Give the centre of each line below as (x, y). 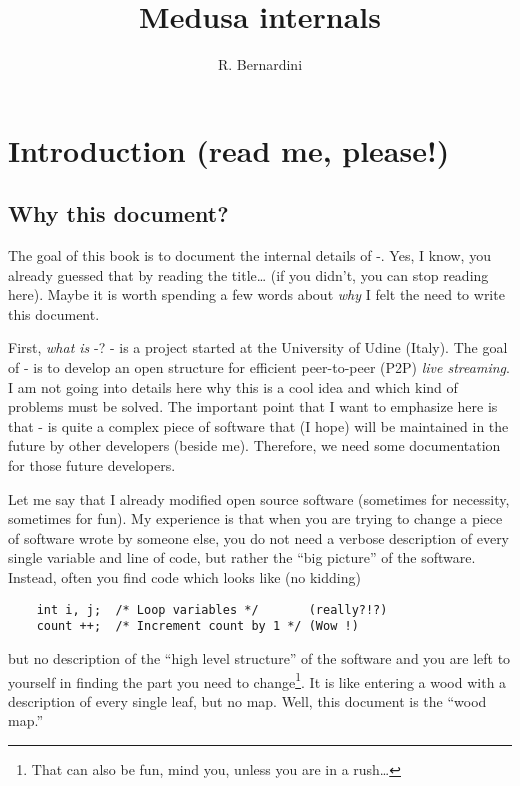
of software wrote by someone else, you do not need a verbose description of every (259, 537)
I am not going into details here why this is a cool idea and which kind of (233, 386)
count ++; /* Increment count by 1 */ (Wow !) (197, 626)
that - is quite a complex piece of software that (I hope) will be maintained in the (258, 425)
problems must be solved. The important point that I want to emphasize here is (253, 406)
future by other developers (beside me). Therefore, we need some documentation (254, 445)
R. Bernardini (260, 64)
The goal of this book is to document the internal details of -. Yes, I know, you (249, 255)
